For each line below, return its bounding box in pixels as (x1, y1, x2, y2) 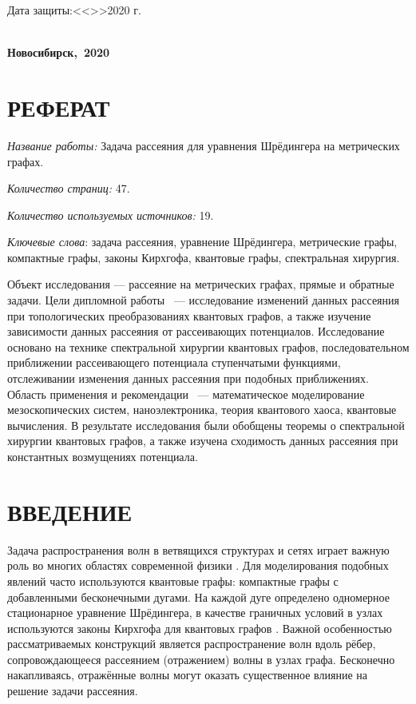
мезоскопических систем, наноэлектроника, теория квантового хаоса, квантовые (7, 401, 397, 418)
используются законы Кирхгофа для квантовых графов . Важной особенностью (7, 619, 392, 636)
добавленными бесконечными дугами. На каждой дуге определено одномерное (7, 588, 390, 605)
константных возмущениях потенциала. (7, 448, 198, 464)
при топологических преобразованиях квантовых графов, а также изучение (7, 307, 371, 324)
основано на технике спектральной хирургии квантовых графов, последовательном (7, 338, 410, 355)
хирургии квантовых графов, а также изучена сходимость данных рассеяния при (7, 432, 398, 449)
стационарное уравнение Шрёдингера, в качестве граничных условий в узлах (7, 604, 383, 621)
